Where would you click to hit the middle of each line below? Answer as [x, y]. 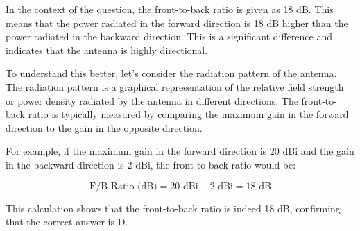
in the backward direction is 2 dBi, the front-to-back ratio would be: [151, 164]
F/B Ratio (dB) [123, 186]
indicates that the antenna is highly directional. [107, 50]
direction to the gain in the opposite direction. [104, 127]
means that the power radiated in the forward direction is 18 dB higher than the [177, 23]
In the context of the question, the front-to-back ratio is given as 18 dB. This [170, 9]
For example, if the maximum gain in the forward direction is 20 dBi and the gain [180, 151]
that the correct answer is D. [67, 222]
